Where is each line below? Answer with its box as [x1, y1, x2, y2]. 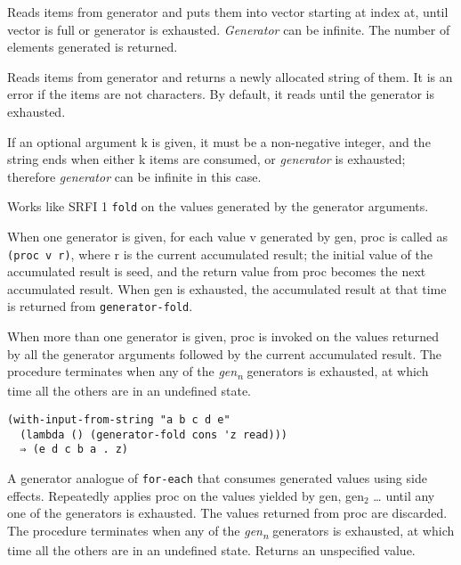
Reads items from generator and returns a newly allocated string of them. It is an [7, 67, 453, 86]
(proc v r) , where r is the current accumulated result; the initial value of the [7, 244, 433, 263]
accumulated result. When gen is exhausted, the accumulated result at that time [7, 279, 447, 298]
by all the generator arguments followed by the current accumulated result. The [7, 344, 442, 363]
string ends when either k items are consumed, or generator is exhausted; [7, 150, 406, 168]
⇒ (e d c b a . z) [20, 443, 129, 456]
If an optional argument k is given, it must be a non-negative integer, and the [7, 132, 431, 151]
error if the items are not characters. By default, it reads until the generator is [7, 85, 434, 103]
